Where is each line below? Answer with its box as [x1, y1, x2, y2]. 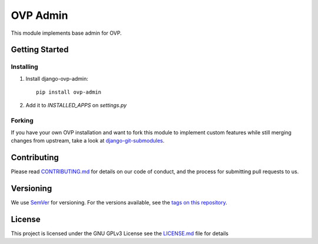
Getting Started [11, 45, 69, 55]
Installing [11, 62, 38, 71]
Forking [11, 117, 34, 125]
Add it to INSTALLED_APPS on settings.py [25, 102, 127, 109]
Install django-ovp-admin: [25, 75, 88, 82]
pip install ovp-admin [36, 89, 102, 95]
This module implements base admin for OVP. [11, 29, 122, 37]
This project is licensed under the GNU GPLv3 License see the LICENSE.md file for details [11, 230, 229, 237]
